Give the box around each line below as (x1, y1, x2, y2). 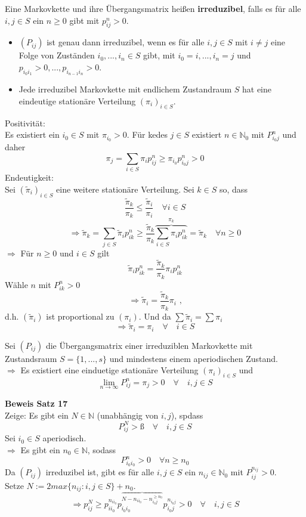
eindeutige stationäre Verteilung (18, 94, 136, 107)
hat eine (242, 83, 271, 95)
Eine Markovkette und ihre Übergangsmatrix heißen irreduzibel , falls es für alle (5, 2, 301, 14)
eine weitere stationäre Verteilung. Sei (56, 182, 194, 195)
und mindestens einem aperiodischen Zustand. (109, 352, 278, 364)
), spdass (171, 408, 203, 421)
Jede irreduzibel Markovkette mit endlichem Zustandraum (18, 83, 232, 95)
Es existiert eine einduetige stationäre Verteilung (20, 364, 199, 376)
